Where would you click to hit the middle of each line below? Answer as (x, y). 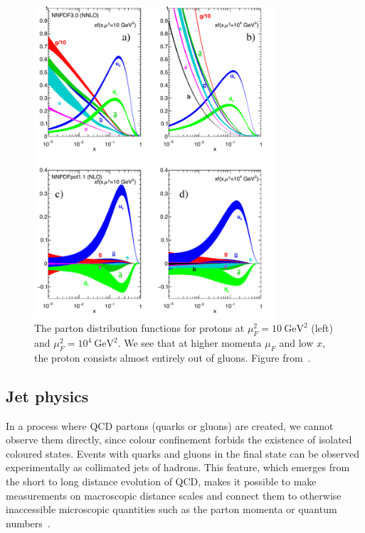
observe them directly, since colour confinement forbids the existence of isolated (179, 440)
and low (296, 343)
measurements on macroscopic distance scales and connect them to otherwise (174, 495)
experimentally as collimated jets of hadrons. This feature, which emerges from (178, 467)
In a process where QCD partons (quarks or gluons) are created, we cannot (170, 425)
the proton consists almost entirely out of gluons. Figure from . (173, 357)
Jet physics (47, 395)
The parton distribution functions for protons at (139, 328)
